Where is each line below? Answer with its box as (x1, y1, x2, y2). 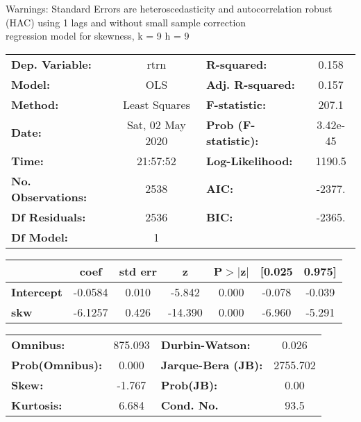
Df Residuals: (11, 208, 86, 225)
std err (119, 262, 157, 279)
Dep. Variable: (11, 56, 92, 72)
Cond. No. (160, 396, 219, 413)
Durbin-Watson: (160, 336, 251, 353)
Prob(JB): (160, 376, 218, 393)
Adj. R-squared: (205, 76, 295, 92)
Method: (11, 96, 59, 112)
